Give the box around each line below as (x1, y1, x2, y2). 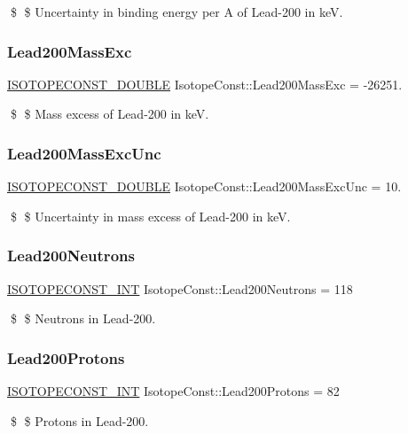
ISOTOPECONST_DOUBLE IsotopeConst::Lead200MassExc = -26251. (7, 74, 403, 93)
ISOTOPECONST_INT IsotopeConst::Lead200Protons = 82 (7, 382, 340, 400)
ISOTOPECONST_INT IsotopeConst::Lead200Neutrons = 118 (7, 279, 353, 298)
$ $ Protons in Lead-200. (10, 411, 149, 430)
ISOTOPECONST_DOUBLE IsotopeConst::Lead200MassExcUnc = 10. (7, 177, 402, 196)
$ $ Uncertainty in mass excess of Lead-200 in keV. (10, 206, 291, 225)
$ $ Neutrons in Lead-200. (10, 309, 156, 328)
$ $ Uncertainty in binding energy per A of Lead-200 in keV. (10, 3, 343, 20)
